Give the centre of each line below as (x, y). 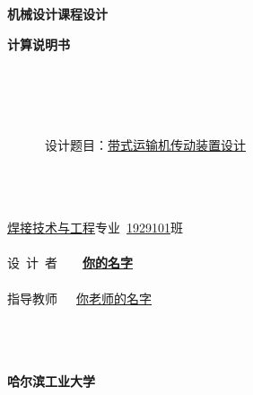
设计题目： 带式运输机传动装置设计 (145, 144)
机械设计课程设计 (57, 14)
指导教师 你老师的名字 (79, 298)
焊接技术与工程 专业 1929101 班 (95, 228)
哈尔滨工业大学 (51, 380)
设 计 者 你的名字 (70, 263)
